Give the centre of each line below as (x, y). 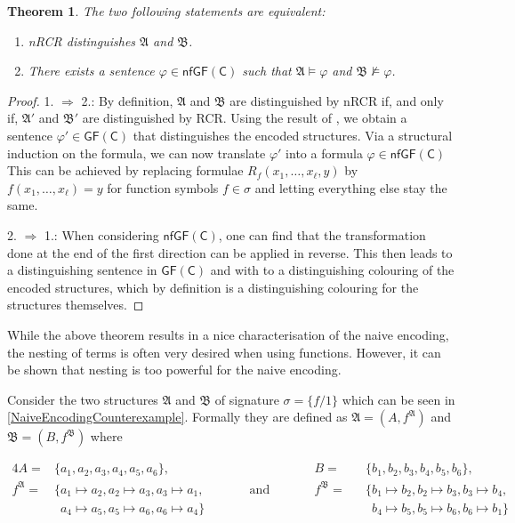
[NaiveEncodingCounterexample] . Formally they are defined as (177, 417)
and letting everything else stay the (351, 187)
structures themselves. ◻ (76, 305)
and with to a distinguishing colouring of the (332, 270)
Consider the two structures (83, 399)
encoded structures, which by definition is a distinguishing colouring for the (213, 287)
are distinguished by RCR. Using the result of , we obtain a (245, 118)
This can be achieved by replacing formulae (125, 170)
